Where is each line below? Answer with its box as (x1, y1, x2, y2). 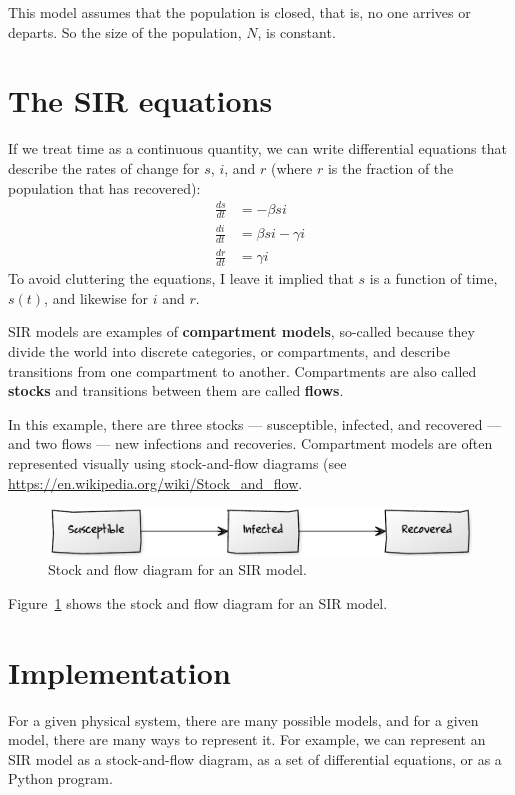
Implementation (8, 651, 231, 692)
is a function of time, (369, 268, 498, 289)
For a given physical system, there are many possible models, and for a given (8, 709, 479, 730)
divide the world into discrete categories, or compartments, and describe (8, 341, 450, 361)
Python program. (8, 768, 113, 789)
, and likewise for (44, 287, 149, 308)
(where (271, 157, 313, 178)
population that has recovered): (8, 177, 201, 198)
